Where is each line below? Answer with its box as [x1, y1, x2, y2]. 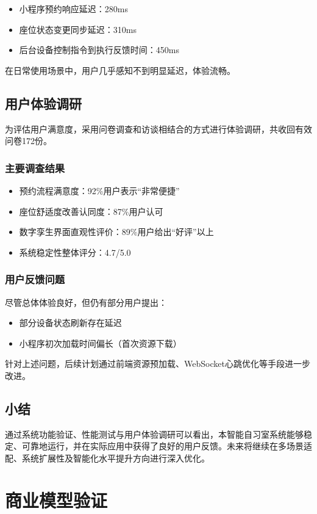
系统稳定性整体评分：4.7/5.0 [19, 245, 131, 258]
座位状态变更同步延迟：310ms [19, 23, 137, 35]
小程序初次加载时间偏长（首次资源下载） [19, 336, 182, 349]
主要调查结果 [5, 160, 65, 175]
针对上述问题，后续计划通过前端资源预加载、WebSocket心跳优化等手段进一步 [5, 357, 310, 370]
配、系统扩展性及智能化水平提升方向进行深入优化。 [5, 451, 210, 464]
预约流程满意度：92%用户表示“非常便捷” [19, 184, 180, 197]
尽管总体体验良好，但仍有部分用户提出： [5, 295, 167, 308]
